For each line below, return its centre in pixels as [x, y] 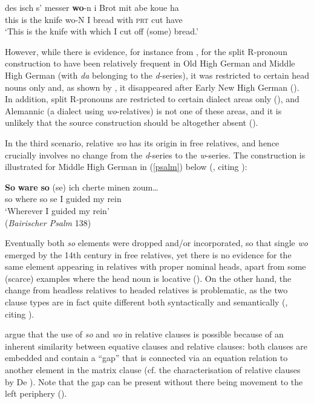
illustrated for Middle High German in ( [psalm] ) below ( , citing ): [126, 167]
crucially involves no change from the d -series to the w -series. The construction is [155, 155]
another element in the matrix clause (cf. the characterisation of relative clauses [153, 370]
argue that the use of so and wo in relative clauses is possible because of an [144, 334]
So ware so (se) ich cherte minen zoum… [82, 187]
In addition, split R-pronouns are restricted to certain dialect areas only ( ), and [152, 99]
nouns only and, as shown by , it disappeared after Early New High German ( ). [152, 87]
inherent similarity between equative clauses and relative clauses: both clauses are [156, 346]
